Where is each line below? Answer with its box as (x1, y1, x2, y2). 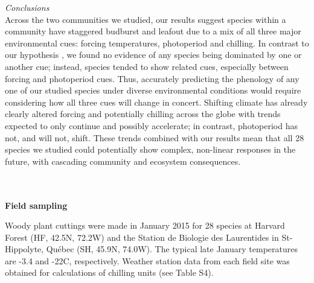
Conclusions (5, 1, 50, 13)
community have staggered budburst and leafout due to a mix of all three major (5, 25, 301, 37)
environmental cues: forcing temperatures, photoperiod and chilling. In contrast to (5, 36, 309, 49)
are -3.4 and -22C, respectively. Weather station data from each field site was (5, 254, 290, 267)
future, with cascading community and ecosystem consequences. (5, 154, 241, 167)
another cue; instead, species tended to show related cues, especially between (5, 60, 289, 72)
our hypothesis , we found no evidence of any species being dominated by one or (5, 48, 302, 61)
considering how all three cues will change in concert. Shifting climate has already (5, 95, 308, 108)
